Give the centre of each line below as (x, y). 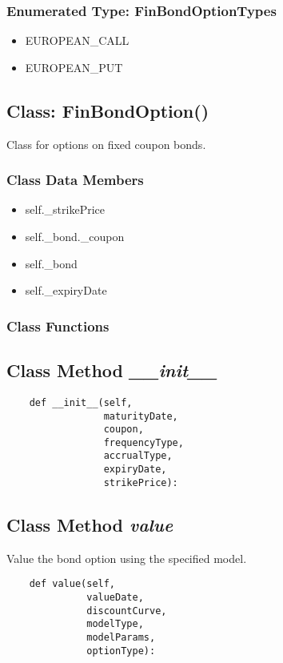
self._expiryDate (66, 290)
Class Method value (90, 524)
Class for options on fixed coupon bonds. (106, 144)
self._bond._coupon (75, 237)
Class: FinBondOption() (108, 110)
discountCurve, (127, 611)
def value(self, (72, 584)
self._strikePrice (65, 209)
